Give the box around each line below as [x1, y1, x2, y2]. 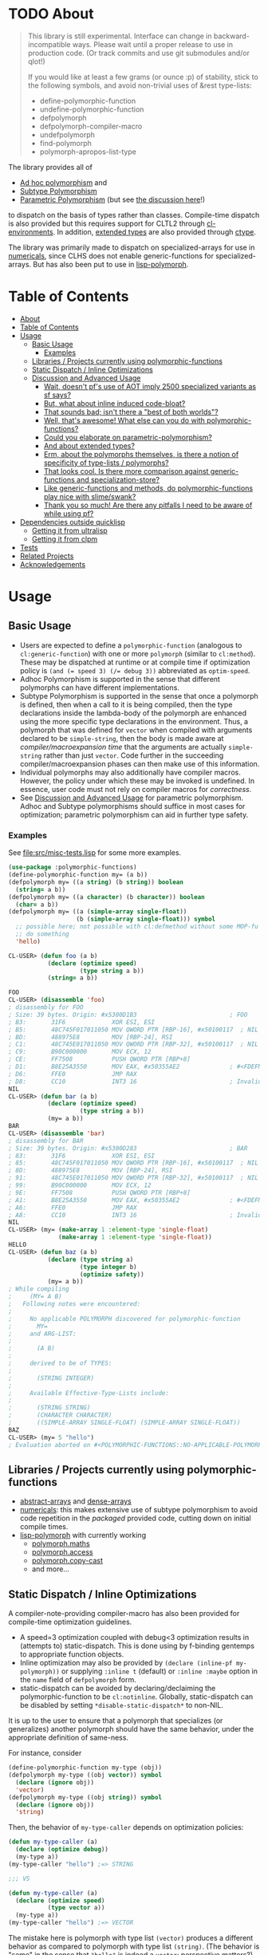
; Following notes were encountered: [8, 1300, 141, 1308]
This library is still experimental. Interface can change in [27, 31, 213, 41]
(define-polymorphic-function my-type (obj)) [8, 1764, 162, 1772]
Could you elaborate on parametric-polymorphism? [43, 432, 213, 442]
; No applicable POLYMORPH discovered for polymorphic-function [8, 1315, 241, 1322]
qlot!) [27, 57, 45, 66]
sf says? [43, 390, 72, 400]
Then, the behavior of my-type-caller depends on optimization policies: [8, 1823, 244, 1832]
